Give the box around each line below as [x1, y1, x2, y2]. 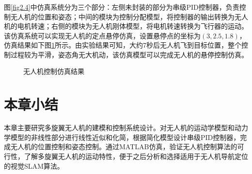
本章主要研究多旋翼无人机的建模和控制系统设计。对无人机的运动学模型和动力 [4, 122, 248, 133]
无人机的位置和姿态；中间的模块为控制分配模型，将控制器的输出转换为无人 [10, 11, 248, 21]
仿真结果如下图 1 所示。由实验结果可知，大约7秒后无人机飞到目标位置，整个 [4, 40, 241, 50]
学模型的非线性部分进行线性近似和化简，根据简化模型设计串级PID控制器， [4, 132, 240, 142]
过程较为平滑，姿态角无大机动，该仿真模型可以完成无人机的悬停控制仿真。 [10, 49, 248, 59]
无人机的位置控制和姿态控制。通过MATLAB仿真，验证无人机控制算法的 [10, 141, 237, 152]
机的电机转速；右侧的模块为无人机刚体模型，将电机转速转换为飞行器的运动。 [4, 21, 248, 31]
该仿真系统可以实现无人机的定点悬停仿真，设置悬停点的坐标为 [4, 30, 201, 40]
